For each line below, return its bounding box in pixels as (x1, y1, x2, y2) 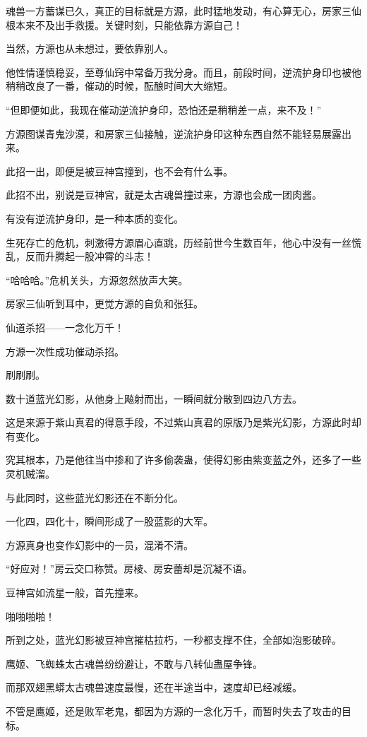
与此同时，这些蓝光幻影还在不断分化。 (6, 490, 183, 505)
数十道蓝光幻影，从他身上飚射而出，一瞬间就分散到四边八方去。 (6, 391, 302, 406)
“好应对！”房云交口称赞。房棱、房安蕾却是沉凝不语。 (6, 561, 253, 576)
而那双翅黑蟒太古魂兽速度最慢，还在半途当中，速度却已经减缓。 (6, 680, 302, 695)
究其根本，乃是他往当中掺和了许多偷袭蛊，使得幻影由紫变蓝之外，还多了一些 (6, 452, 361, 467)
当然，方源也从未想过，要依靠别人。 (6, 41, 174, 56)
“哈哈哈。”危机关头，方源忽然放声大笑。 (6, 272, 188, 287)
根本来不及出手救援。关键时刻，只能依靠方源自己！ (6, 17, 243, 32)
